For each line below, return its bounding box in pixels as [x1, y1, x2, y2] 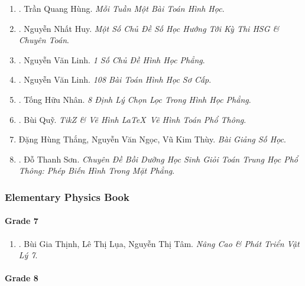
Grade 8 [5, 272, 38, 284]
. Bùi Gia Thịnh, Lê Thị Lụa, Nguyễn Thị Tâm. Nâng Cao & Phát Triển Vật [18, 237, 300, 249]
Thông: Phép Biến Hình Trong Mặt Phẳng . [18, 164, 175, 177]
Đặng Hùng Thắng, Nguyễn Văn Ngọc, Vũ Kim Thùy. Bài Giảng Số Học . [18, 133, 286, 145]
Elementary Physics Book [5, 189, 129, 204]
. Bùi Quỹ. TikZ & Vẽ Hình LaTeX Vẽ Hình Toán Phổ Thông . [18, 113, 246, 125]
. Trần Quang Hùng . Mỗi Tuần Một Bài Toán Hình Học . [18, 2, 225, 14]
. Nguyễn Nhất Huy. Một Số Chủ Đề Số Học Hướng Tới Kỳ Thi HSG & [18, 22, 280, 34]
